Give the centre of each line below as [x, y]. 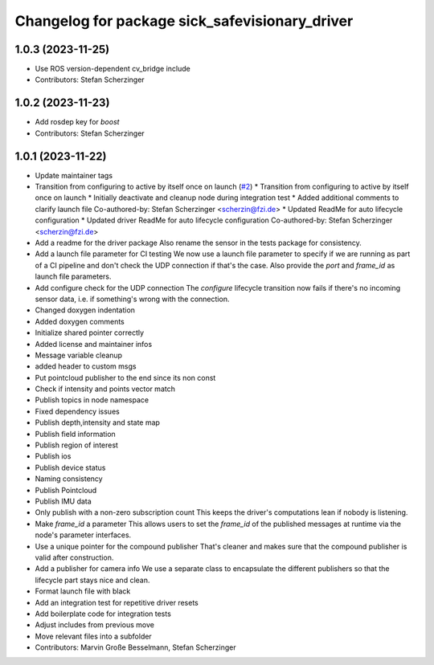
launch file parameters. [73, 276]
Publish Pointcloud [66, 490]
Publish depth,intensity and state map [98, 422]
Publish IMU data [63, 501]
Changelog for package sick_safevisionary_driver [184, 21]
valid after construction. [74, 557]
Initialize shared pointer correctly [90, 332]
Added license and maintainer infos [94, 344]
